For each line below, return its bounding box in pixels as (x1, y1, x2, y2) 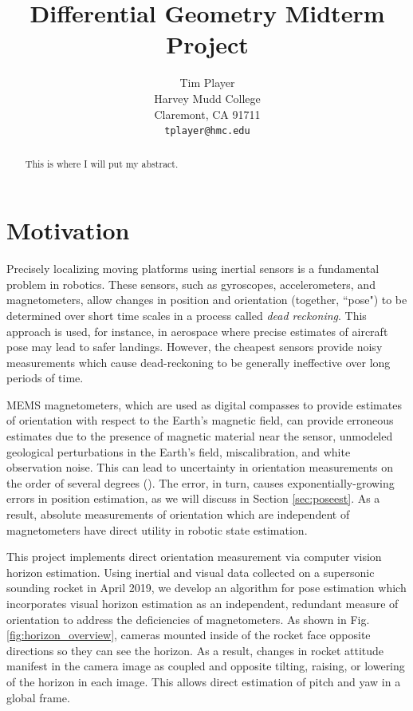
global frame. (6, 689, 70, 705)
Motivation (6, 214, 130, 247)
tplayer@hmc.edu (164, 125, 250, 137)
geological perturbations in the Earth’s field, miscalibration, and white (6, 443, 351, 460)
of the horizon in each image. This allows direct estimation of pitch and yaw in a (6, 673, 401, 689)
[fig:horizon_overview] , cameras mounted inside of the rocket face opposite (6, 626, 371, 643)
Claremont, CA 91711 (154, 105, 261, 122)
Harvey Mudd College (154, 89, 261, 106)
